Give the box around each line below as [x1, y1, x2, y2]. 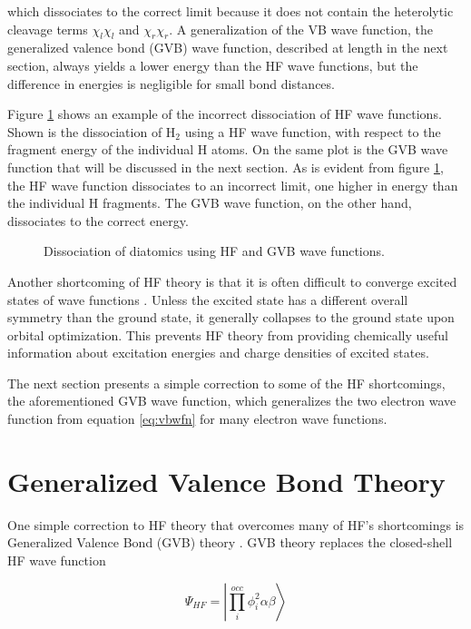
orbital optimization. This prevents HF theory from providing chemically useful [7, 325, 448, 344]
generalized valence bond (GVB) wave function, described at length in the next [7, 38, 448, 57]
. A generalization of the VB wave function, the [169, 19, 433, 38]
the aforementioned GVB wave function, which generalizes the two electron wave [7, 391, 456, 410]
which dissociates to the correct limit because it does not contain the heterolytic [7, 2, 454, 20]
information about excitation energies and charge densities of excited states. [7, 343, 429, 362]
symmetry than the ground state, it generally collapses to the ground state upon [7, 308, 455, 327]
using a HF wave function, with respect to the [184, 122, 441, 141]
